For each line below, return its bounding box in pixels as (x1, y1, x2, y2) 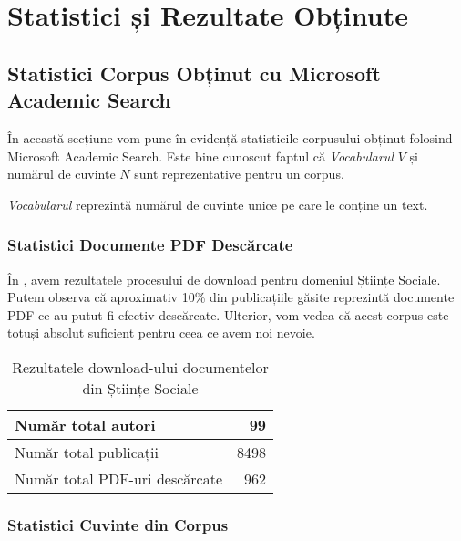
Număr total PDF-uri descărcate (15, 467, 223, 489)
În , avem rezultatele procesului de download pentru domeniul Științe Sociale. (7, 269, 441, 288)
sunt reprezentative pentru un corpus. (134, 164, 344, 183)
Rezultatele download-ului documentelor (12, 356, 269, 378)
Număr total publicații (15, 441, 159, 463)
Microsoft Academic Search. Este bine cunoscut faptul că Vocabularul (7, 146, 394, 165)
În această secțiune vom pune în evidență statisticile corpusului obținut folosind (7, 128, 453, 147)
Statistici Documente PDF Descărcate (7, 234, 293, 256)
